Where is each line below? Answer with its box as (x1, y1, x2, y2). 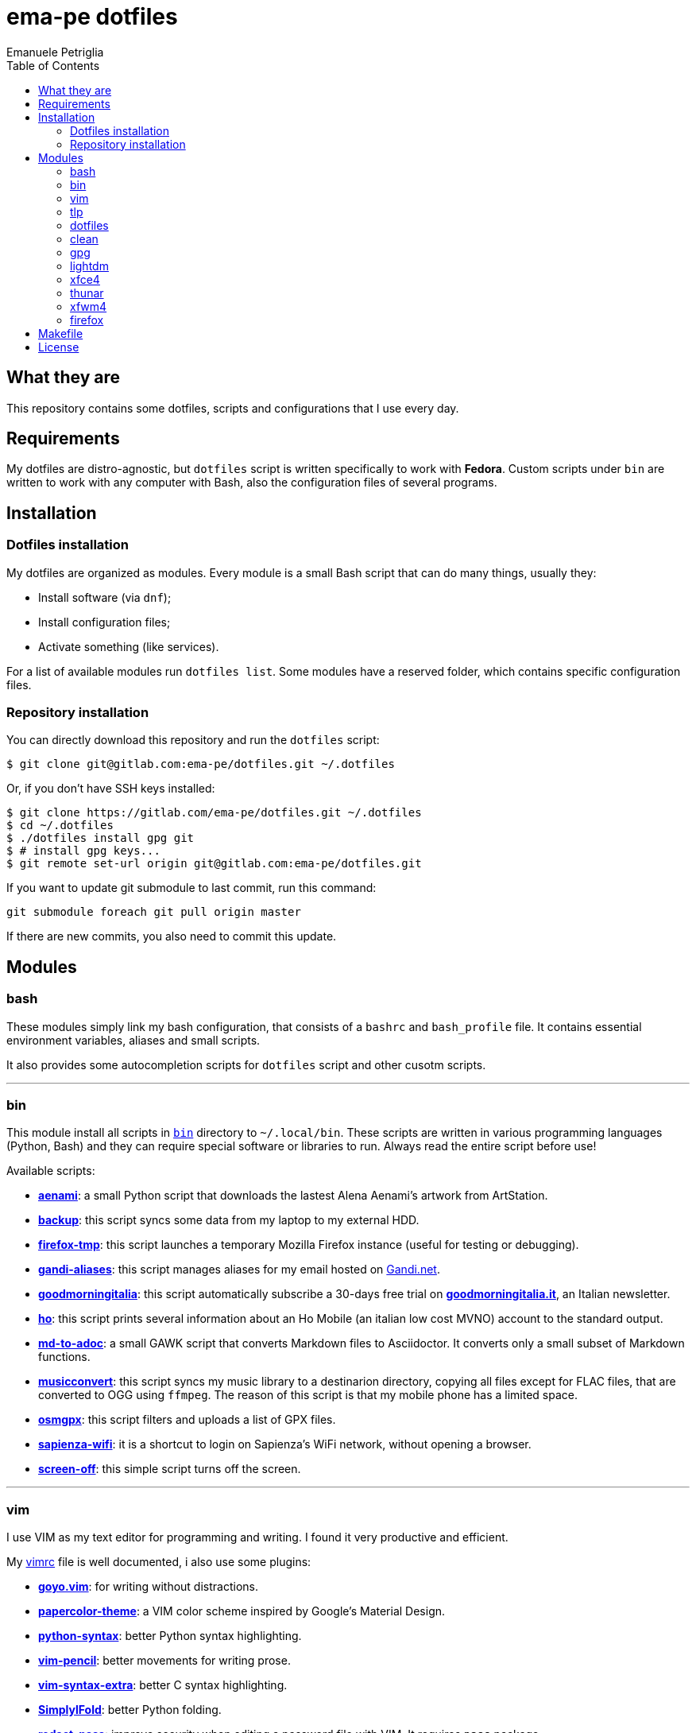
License (38, 339, 79, 354)
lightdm (70, 258, 109, 273)
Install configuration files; (38, 614, 171, 629)
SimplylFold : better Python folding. (38, 1703, 222, 1717)
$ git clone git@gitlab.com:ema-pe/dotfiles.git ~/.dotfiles (6, 758, 395, 771)
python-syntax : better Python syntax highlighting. (38, 1629, 302, 1643)
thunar (70, 285, 104, 300)
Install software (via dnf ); (38, 590, 172, 604)
